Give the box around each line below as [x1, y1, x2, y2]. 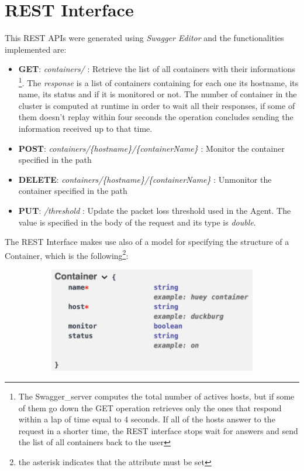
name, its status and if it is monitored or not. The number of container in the [18, 88, 297, 100]
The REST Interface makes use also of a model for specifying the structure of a [5, 235, 289, 248]
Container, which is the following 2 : [5, 247, 129, 261]
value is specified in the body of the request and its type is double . [18, 216, 256, 228]
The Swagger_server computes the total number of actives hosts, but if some [18, 390, 295, 402]
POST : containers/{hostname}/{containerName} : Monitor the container [18, 142, 285, 154]
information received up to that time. [18, 122, 153, 134]
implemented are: [5, 43, 67, 55]
